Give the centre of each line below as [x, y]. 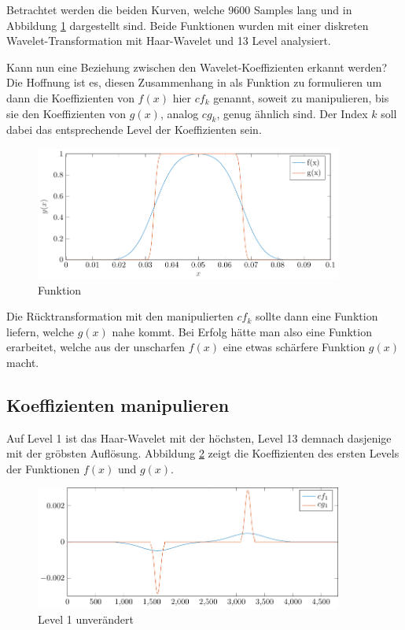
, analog [179, 113]
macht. [23, 362]
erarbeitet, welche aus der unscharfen [96, 347]
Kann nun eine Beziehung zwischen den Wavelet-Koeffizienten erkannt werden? [197, 67]
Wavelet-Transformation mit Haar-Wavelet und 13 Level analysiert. [169, 41]
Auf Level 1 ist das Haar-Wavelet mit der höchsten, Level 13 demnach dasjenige [199, 437]
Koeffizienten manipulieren [118, 404]
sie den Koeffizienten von [66, 113]
